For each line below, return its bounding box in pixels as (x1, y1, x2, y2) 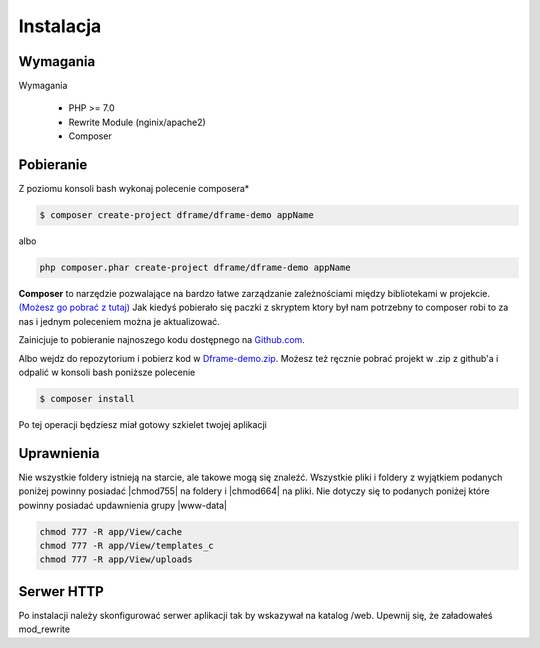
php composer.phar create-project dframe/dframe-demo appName (39, 262, 351, 274)
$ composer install (39, 393, 135, 405)
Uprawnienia (18, 445, 100, 462)
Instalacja (18, 15, 102, 37)
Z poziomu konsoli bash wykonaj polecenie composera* (18, 183, 250, 195)
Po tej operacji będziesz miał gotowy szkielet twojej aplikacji (18, 419, 267, 430)
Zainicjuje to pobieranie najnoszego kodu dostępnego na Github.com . (18, 334, 305, 346)
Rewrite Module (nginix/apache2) (68, 116, 207, 128)
